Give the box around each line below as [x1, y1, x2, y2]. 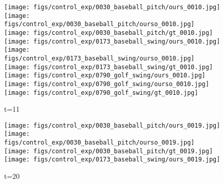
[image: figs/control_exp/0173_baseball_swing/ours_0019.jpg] [4, 156, 220, 164]
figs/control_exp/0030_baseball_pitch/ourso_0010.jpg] [4, 21, 195, 28]
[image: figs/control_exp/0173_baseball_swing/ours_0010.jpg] [4, 37, 220, 45]
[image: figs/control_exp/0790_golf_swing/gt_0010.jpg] [4, 89, 198, 96]
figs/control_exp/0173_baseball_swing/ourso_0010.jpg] [4, 54, 195, 62]
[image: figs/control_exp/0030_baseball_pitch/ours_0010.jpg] [4, 4, 220, 11]
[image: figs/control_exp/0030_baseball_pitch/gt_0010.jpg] [4, 29, 213, 36]
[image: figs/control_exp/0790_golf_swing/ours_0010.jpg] [4, 72, 206, 79]
